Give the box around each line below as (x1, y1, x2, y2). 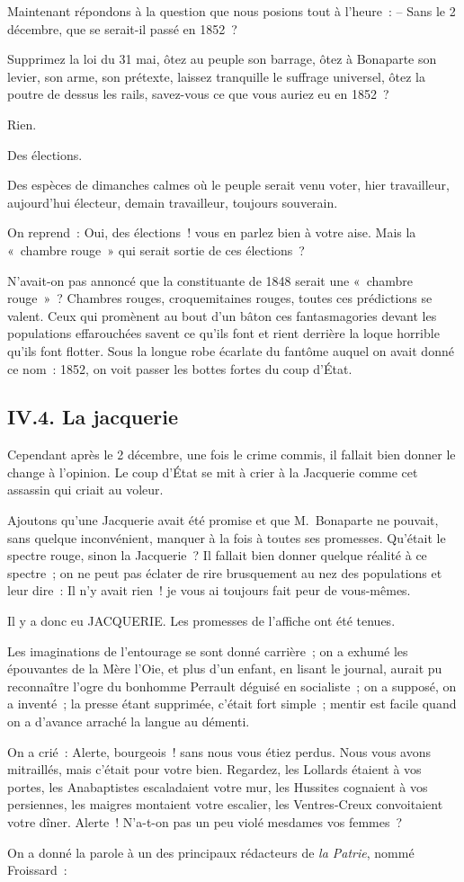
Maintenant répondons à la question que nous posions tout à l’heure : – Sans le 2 (7, 2, 456, 20)
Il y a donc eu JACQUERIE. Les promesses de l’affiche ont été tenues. (7, 611, 396, 630)
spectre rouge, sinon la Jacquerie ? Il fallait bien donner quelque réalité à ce (7, 546, 427, 565)
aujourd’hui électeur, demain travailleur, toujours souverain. (7, 192, 338, 211)
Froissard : (7, 860, 67, 879)
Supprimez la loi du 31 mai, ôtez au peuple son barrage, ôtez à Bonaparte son (7, 49, 437, 68)
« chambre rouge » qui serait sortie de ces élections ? (7, 240, 305, 259)
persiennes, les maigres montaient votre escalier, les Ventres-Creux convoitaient (7, 795, 443, 814)
